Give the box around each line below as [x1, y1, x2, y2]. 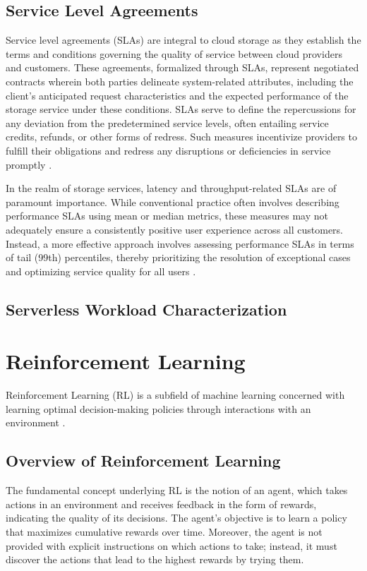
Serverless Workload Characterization [6, 298, 287, 320]
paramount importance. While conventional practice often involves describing [6, 194, 339, 209]
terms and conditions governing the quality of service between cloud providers [6, 46, 342, 61]
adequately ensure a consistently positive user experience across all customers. [6, 222, 344, 236]
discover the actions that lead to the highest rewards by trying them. [6, 552, 304, 567]
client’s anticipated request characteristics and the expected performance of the [6, 88, 349, 102]
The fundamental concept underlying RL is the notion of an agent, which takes [6, 483, 348, 498]
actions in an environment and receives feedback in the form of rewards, [6, 496, 317, 511]
